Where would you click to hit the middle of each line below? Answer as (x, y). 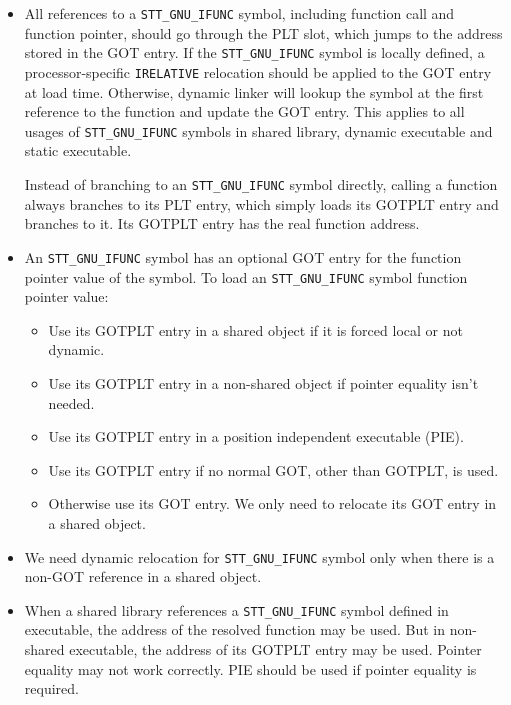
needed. (71, 402)
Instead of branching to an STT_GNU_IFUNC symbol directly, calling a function (261, 184)
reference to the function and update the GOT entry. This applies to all (244, 111)
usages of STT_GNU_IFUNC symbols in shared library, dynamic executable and (258, 130)
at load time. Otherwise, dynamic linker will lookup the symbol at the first (254, 91)
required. (51, 688)
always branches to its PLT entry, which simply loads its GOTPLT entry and (261, 203)
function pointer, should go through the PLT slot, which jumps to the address (263, 32)
